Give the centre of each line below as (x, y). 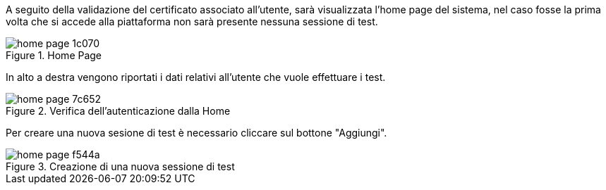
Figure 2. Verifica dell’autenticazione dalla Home (118, 111)
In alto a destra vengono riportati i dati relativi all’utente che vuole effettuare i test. (196, 77)
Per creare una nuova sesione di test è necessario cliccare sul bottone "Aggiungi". (196, 133)
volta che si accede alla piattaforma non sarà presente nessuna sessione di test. (192, 21)
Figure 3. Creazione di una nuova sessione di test (120, 166)
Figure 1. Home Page (54, 55)
